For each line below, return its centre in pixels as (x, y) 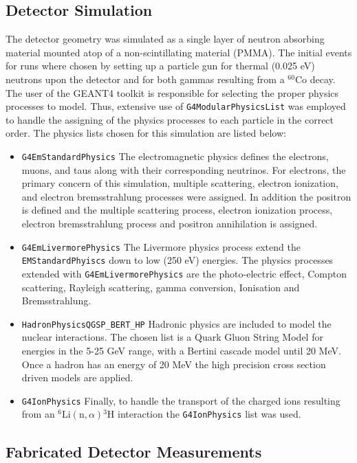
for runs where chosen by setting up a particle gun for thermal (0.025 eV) (160, 66)
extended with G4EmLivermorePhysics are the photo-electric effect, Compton (184, 273)
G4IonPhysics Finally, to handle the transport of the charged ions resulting (181, 400)
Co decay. (315, 79)
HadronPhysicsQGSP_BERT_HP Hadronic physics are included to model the (176, 323)
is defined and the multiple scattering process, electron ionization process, (177, 210)
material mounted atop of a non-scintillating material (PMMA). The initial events (179, 52)
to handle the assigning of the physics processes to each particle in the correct (170, 119)
